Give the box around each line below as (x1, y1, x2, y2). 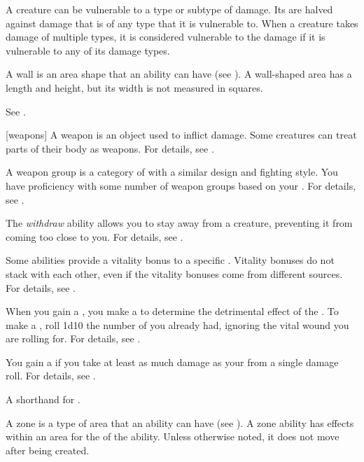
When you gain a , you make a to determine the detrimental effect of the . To (6, 304, 339, 318)
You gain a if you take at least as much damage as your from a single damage (6, 354, 339, 369)
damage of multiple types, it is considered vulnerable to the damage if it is (6, 29, 325, 44)
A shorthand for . (6, 392, 80, 407)
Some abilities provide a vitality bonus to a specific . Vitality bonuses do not (6, 253, 335, 267)
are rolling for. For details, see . (6, 331, 141, 346)
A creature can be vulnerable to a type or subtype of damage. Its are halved (6, 2, 333, 16)
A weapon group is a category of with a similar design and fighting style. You (6, 164, 338, 179)
